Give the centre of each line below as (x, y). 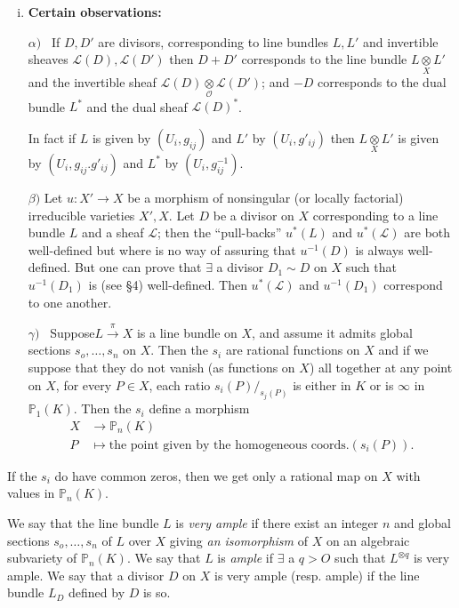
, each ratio (180, 384)
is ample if (246, 558)
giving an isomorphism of (238, 540)
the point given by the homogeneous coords (227, 445)
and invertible (401, 41)
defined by (97, 592)
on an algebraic (368, 540)
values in (31, 493)
